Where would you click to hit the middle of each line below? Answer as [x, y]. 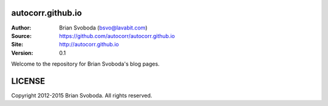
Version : [22, 53]
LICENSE [28, 81]
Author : [21, 28]
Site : [17, 45]
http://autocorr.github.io [89, 45]
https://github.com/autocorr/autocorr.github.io [117, 36]
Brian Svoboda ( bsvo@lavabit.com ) [103, 28]
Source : [22, 36]
